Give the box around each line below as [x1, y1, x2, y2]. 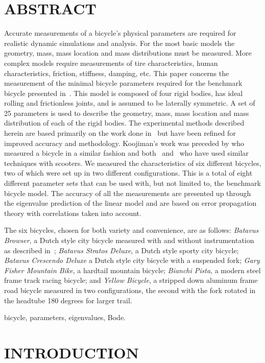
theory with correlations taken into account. [4, 207, 141, 218]
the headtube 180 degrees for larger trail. [4, 295, 132, 305]
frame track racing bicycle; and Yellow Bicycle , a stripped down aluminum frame [4, 275, 258, 285]
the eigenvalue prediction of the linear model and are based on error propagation [4, 198, 257, 208]
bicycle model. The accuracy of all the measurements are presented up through [4, 187, 251, 198]
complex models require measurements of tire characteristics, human [4, 57, 218, 68]
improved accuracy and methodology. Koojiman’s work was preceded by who [4, 137, 245, 148]
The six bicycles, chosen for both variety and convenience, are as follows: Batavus [4, 225, 259, 235]
